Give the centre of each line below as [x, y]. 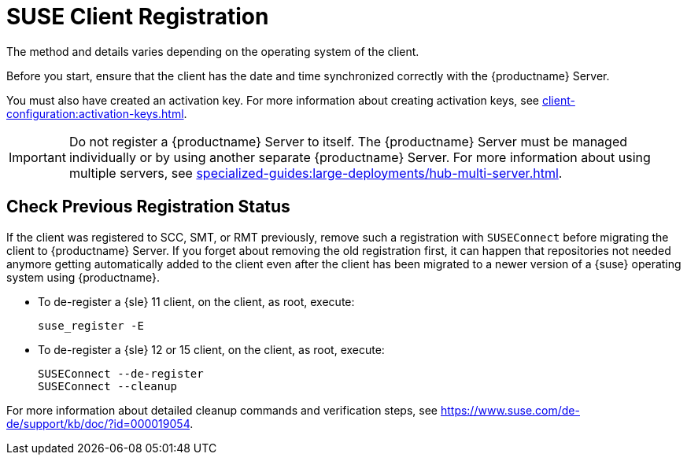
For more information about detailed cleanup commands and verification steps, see [222, 410]
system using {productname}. [83, 277]
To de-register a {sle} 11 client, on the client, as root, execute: [196, 301]
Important [37, 157]
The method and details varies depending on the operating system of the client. [213, 51]
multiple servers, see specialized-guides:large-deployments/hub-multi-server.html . [316, 173]
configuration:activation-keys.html [95, 113]
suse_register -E [91, 325]
